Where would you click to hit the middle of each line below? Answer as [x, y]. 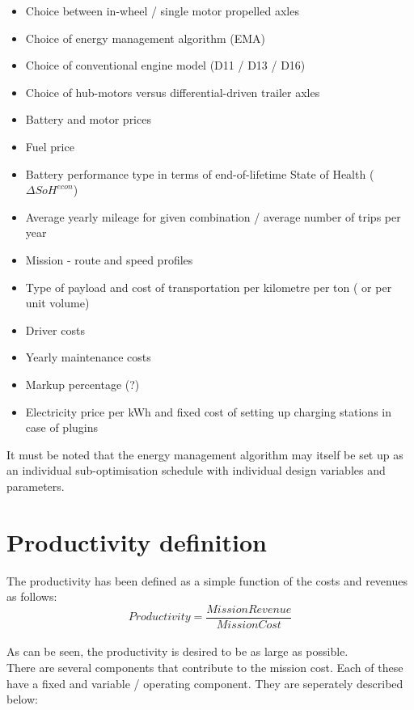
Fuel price [50, 146]
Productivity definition [137, 541]
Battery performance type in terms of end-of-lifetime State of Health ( [200, 173]
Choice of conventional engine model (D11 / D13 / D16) [165, 65]
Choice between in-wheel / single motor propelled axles [162, 11]
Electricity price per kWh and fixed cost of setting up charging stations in [208, 411]
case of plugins [62, 427]
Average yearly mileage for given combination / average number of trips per [213, 216]
